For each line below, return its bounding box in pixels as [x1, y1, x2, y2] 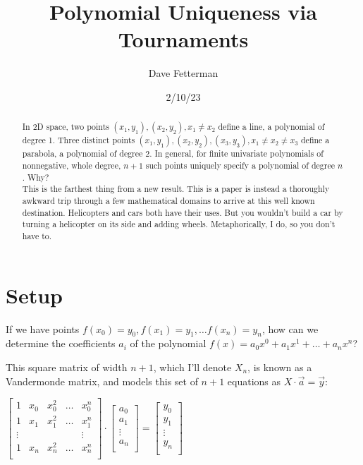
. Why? [22, 171, 49, 183]
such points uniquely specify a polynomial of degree [145, 159, 335, 171]
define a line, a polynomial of [218, 121, 325, 133]
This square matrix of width [6, 359, 128, 374]
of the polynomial [130, 336, 207, 351]
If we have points [6, 321, 80, 336]
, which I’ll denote [153, 359, 232, 374]
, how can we [262, 321, 319, 336]
